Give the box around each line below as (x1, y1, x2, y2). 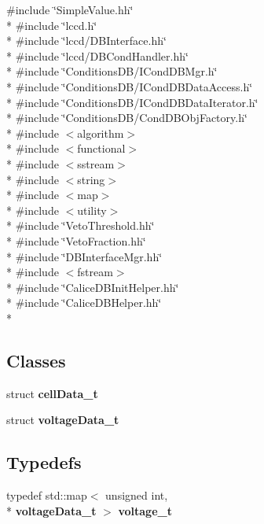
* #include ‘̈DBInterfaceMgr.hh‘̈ (6, 248, 163, 264)
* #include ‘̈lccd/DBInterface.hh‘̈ (6, 32, 167, 49)
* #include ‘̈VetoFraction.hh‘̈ (6, 232, 146, 249)
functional (77, 140, 126, 157)
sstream (77, 155, 115, 172)
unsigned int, (105, 487, 168, 504)
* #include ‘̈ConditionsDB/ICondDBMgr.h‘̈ (6, 63, 218, 79)
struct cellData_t (6, 385, 98, 401)
